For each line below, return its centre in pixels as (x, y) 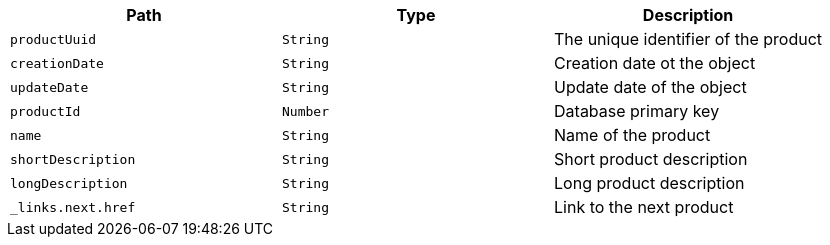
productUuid (53, 39)
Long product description (649, 183)
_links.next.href (73, 207)
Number (305, 111)
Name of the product (632, 135)
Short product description (651, 159)
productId (45, 111)
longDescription (69, 183)
